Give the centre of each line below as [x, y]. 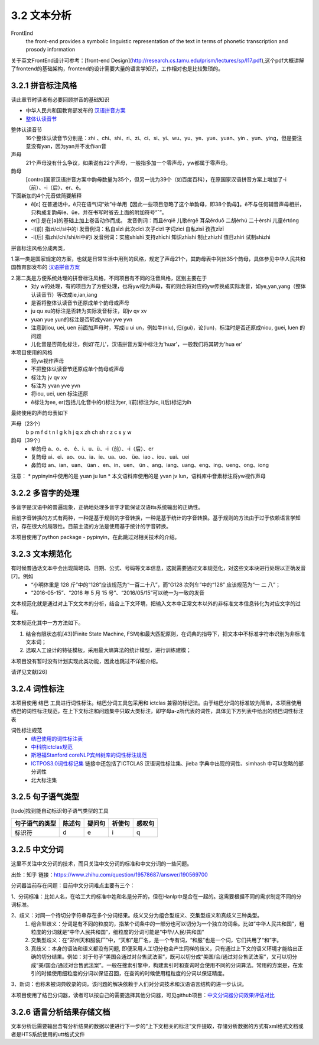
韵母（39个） [27, 440]
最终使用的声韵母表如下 [39, 413]
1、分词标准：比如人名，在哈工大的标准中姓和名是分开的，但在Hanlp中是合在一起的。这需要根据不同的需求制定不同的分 [156, 896]
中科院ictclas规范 [52, 747]
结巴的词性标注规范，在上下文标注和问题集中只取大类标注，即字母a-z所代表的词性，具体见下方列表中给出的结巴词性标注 [157, 711]
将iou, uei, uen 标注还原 [60, 394]
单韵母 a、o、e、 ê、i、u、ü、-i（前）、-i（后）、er [92, 449]
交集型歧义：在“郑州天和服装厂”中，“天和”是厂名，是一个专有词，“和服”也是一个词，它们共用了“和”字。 [157, 940]
